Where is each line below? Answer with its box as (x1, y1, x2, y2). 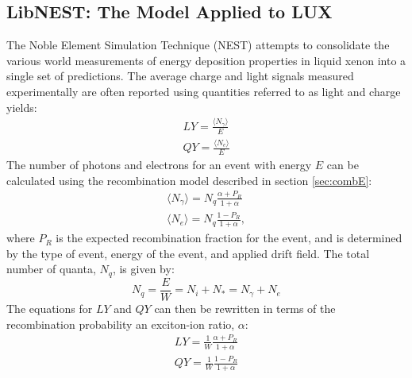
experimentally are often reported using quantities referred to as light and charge (6, 83, 401, 99)
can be (326, 156, 359, 172)
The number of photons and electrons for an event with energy (6, 156, 312, 172)
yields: (6, 98, 37, 115)
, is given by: (112, 260, 175, 277)
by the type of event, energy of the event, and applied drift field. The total (6, 245, 370, 261)
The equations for (6, 299, 93, 316)
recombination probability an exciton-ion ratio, (6, 315, 235, 332)
